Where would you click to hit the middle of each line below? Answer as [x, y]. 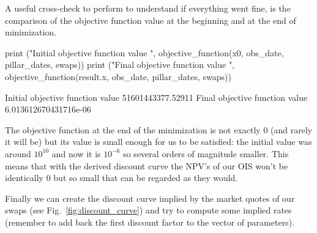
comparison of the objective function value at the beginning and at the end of [151, 20]
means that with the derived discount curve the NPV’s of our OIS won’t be [147, 165]
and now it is [76, 153]
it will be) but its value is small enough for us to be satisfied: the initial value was [158, 142]
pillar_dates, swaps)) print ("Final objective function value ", [120, 65]
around [18, 153]
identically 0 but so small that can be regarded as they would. [121, 178]
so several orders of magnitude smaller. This [206, 153]
